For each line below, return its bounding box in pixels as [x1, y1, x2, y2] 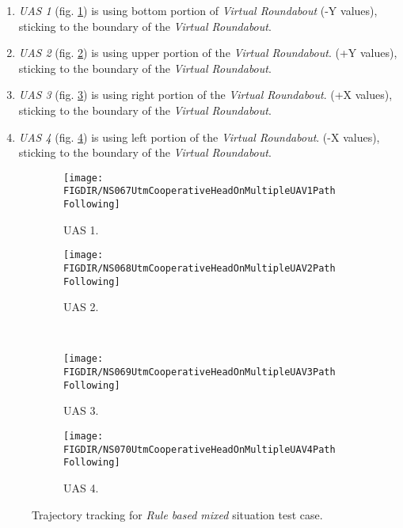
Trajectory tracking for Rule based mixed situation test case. [32, 506, 323, 522]
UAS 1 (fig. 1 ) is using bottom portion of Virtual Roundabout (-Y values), [18, 2, 378, 18]
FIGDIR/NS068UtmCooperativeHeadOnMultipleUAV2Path [63, 262, 336, 274]
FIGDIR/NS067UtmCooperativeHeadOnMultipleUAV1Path [63, 185, 336, 197]
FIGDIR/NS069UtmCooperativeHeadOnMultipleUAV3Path [63, 367, 336, 378]
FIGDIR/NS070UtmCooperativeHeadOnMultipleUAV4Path [63, 443, 336, 455]
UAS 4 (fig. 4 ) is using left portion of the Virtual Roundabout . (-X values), [18, 128, 380, 145]
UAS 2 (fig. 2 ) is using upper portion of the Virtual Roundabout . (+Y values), [18, 44, 397, 61]
